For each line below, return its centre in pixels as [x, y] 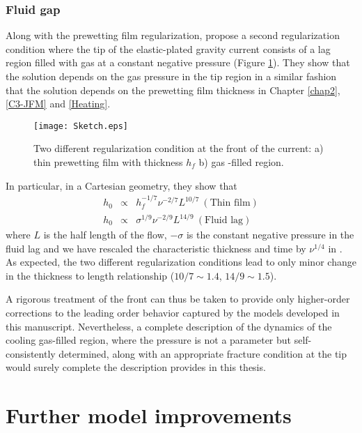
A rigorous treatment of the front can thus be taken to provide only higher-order [178, 299]
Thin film [230, 203]
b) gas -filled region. [241, 162]
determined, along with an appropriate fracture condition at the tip [203, 353]
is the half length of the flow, [105, 235]
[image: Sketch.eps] [81, 126]
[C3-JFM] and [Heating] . [58, 104]
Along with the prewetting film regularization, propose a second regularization [173, 35]
